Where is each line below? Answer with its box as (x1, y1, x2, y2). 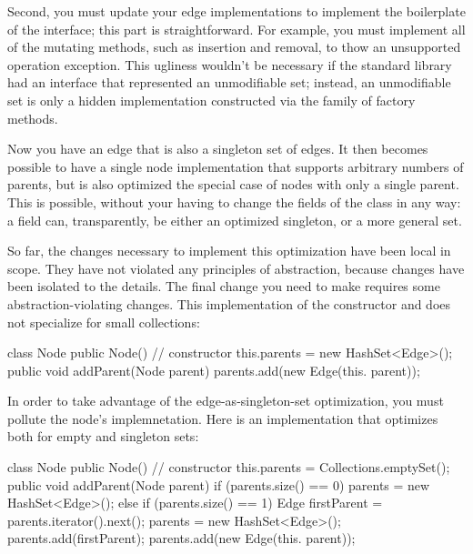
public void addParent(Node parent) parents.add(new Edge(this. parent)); (7, 360, 420, 379)
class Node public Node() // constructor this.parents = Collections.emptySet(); (7, 458, 450, 477)
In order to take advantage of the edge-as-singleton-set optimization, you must (7, 391, 444, 410)
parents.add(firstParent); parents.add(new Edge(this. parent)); (7, 529, 356, 548)
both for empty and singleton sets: (7, 427, 199, 446)
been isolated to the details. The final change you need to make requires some (7, 277, 440, 296)
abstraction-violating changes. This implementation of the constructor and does (7, 294, 451, 313)
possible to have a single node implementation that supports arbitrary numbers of (7, 156, 464, 176)
